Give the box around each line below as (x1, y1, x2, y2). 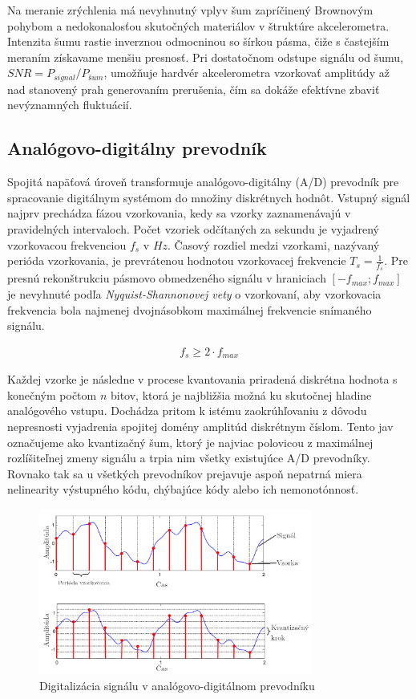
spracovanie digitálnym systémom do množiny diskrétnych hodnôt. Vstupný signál (7, 189, 410, 205)
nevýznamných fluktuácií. (7, 96, 132, 113)
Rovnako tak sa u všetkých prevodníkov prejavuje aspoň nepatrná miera (7, 465, 362, 482)
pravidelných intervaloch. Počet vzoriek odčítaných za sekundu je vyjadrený (7, 221, 380, 237)
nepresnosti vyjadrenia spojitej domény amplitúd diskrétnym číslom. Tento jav (7, 418, 394, 435)
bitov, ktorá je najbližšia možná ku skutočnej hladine (110, 386, 372, 403)
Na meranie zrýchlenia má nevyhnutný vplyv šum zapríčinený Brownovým (7, 2, 374, 18)
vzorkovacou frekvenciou (7, 236, 127, 253)
